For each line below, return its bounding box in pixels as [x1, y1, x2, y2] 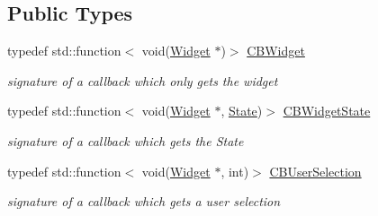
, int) [220, 161, 249, 180]
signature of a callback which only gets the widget [7, 71, 278, 90]
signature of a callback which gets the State [7, 131, 244, 150]
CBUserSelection [269, 161, 362, 180]
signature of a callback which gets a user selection [7, 192, 281, 211]
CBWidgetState [283, 101, 371, 120]
